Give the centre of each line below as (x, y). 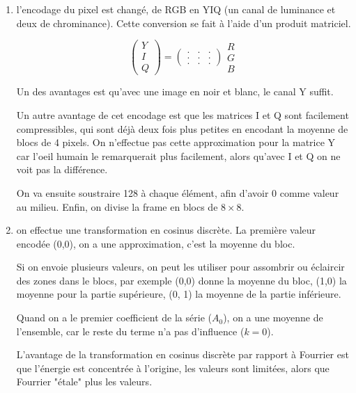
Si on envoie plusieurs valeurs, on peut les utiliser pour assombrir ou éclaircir (180, 267)
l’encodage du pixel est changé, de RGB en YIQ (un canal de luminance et (176, 9)
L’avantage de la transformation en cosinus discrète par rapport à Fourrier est (183, 354)
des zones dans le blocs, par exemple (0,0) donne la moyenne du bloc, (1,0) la (181, 280)
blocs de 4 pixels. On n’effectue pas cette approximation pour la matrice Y (176, 142)
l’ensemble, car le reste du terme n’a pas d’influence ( (130, 331)
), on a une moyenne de (273, 318)
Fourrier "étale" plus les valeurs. (84, 382)
